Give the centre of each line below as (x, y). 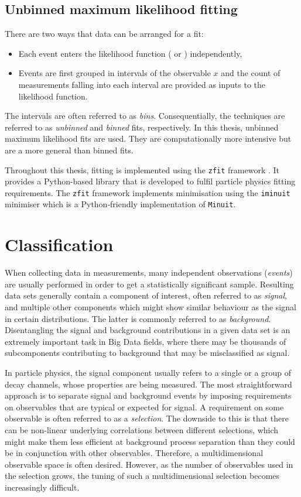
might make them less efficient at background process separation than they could (150, 441)
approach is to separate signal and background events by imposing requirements (148, 395)
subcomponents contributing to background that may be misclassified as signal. (147, 353)
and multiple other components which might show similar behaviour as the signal (150, 307)
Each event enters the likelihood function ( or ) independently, (130, 53)
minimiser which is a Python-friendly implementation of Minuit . (120, 204)
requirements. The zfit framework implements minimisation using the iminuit (148, 192)
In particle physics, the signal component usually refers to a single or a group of (148, 372)
